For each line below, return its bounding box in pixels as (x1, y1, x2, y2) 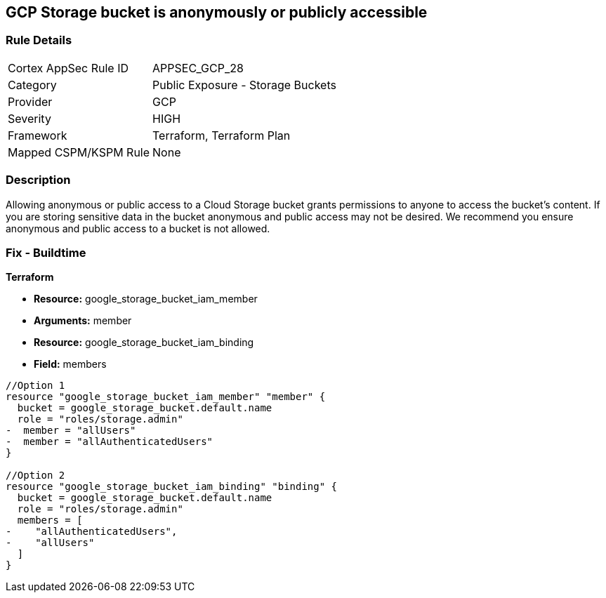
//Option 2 (6, 470, 65, 481)
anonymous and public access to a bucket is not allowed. (6, 222, 270, 234)
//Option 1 (6, 380, 65, 392)
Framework (8, 128, 67, 142)
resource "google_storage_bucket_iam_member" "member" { (6, 391, 326, 403)
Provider (8, 94, 53, 109)
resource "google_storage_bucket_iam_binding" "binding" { (6, 481, 338, 493)
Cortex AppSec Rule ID (8, 60, 129, 75)
